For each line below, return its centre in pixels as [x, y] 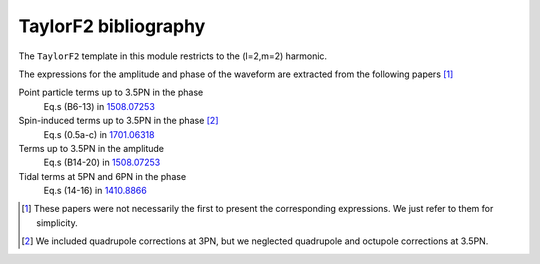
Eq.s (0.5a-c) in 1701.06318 [99, 134]
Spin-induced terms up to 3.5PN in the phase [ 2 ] [118, 121]
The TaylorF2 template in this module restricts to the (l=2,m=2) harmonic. [173, 56]
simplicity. [57, 222]
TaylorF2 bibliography [112, 26]
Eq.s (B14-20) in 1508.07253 [102, 162]
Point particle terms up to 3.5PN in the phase [111, 92]
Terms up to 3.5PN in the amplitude [91, 148]
